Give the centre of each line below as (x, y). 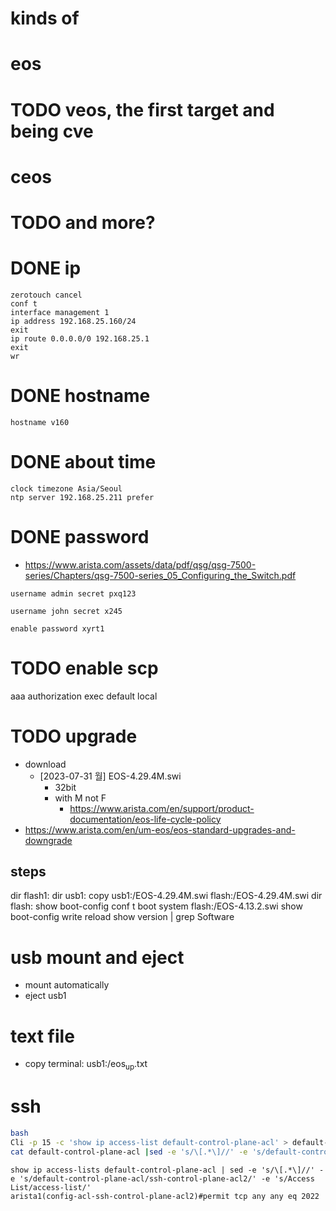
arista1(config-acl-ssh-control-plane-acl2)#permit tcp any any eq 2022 (165, 1196)
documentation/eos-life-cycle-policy (145, 819)
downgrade (48, 840)
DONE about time (83, 462)
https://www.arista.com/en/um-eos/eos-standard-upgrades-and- (160, 829)
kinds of (45, 18)
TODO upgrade (74, 736)
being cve (52, 131)
